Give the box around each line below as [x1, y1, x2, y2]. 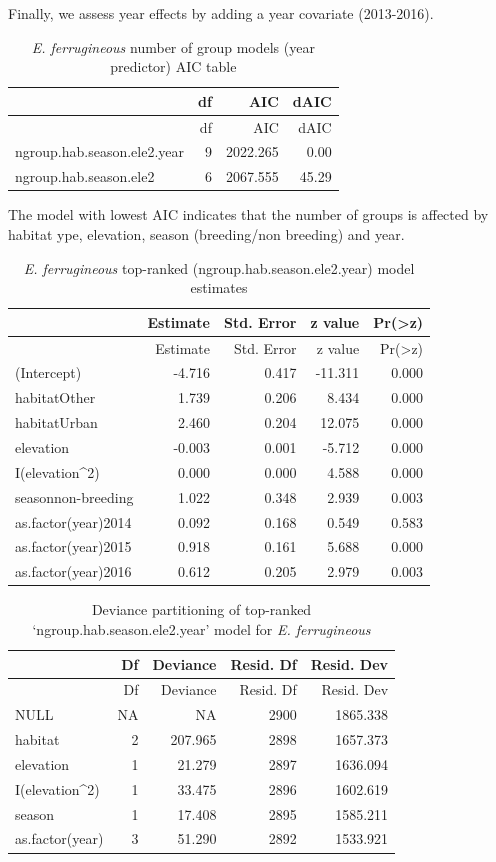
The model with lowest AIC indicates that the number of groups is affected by [8, 204, 489, 225]
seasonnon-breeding [15, 486, 134, 507]
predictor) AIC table [110, 56, 237, 77]
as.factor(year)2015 [15, 536, 132, 557]
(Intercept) [15, 362, 82, 383]
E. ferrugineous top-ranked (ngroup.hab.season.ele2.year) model [23, 257, 415, 278]
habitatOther [15, 387, 96, 408]
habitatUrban [15, 412, 98, 433]
